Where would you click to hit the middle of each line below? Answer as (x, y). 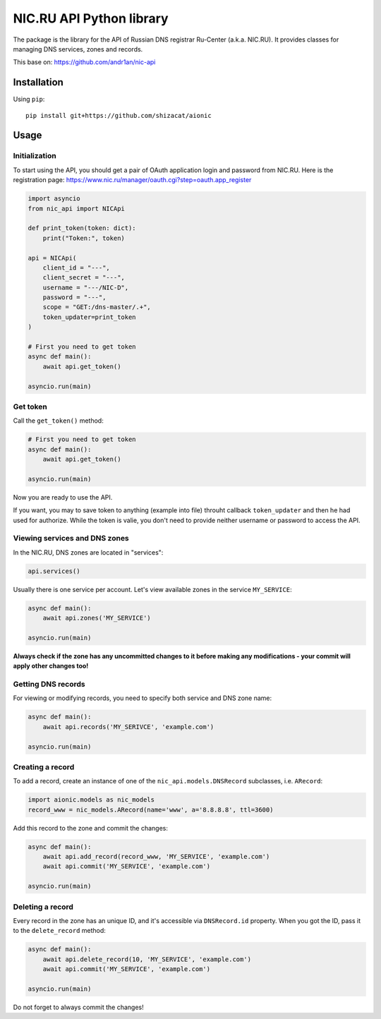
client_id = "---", (77, 267)
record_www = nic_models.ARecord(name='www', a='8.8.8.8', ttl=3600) (151, 809)
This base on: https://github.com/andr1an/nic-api (84, 62)
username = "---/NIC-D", (86, 287)
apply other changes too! (51, 666)
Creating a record (44, 767)
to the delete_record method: (59, 931)
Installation (38, 82)
